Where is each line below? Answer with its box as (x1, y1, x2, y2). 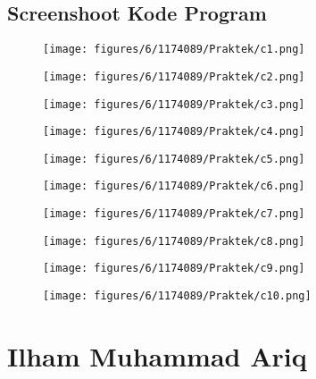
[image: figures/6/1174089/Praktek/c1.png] (43, 43, 305, 56)
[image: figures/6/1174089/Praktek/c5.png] (43, 152, 305, 165)
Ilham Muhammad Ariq (7, 337, 307, 374)
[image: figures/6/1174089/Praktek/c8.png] (43, 234, 305, 248)
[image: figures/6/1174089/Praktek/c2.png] (43, 70, 305, 83)
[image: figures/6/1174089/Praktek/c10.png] (43, 290, 312, 303)
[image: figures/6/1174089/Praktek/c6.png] (43, 180, 305, 193)
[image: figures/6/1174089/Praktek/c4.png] (43, 125, 305, 139)
